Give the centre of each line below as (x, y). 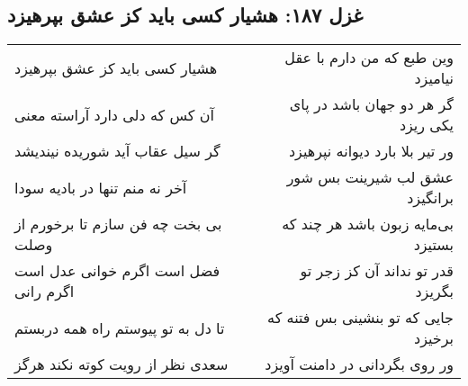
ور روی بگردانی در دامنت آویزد (359, 364)
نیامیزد (434, 78)
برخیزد (434, 338)
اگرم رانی (45, 292)
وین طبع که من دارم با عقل (369, 58)
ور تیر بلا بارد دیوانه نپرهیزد (371, 151)
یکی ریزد (426, 125)
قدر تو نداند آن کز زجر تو (377, 271)
